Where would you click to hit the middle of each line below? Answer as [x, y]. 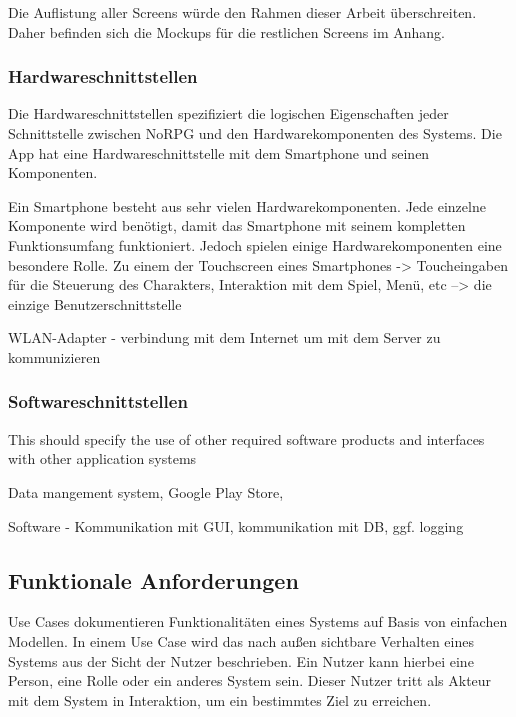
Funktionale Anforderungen [153, 579]
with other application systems [102, 458]
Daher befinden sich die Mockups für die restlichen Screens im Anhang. [227, 31]
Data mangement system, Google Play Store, [146, 491]
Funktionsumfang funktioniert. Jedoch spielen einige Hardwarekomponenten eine [255, 244]
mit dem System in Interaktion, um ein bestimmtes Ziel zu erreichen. [220, 699]
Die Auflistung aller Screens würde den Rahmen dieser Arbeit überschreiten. [242, 12]
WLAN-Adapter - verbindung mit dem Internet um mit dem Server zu [224, 337]
